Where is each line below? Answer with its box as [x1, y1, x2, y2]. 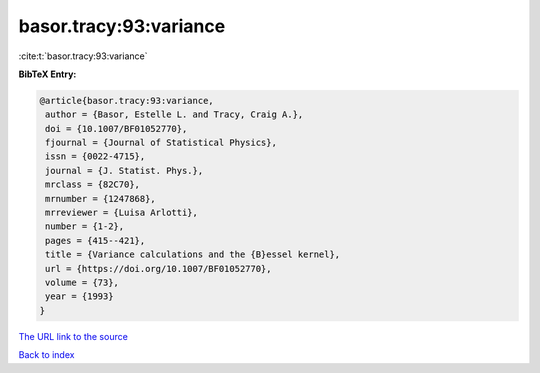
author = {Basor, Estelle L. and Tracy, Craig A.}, [45, 109, 304, 120]
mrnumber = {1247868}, [45, 193, 157, 204]
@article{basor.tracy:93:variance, [39, 95, 214, 106]
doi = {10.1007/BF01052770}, [45, 123, 188, 134]
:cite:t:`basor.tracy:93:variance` [18, 50, 148, 62]
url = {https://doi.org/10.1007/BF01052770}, [45, 263, 272, 274]
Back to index [18, 349, 75, 361]
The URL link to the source [18, 330, 129, 342]
